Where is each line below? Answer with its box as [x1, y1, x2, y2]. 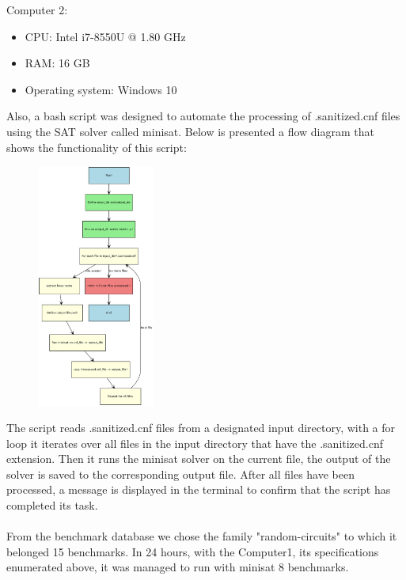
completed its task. [6, 497, 98, 514]
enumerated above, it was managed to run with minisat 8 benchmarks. [6, 559, 349, 575]
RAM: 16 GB [25, 55, 90, 71]
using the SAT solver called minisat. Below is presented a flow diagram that [6, 123, 374, 139]
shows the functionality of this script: [6, 138, 187, 155]
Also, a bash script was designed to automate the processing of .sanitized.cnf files [6, 108, 400, 124]
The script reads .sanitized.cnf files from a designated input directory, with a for [6, 419, 396, 436]
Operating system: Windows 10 [25, 81, 177, 97]
